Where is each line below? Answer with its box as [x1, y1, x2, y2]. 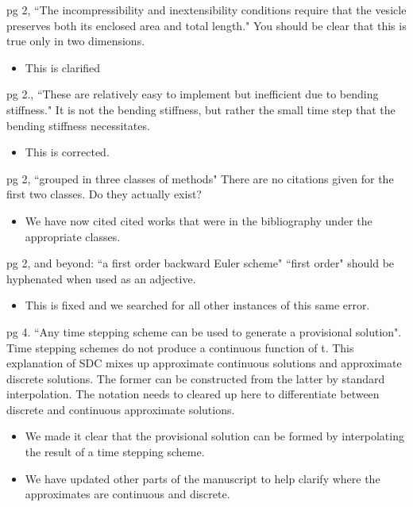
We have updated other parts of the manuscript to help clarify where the [25, 470, 380, 486]
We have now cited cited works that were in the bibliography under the [25, 212, 372, 229]
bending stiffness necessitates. [6, 117, 150, 133]
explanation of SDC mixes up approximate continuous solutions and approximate [6, 355, 402, 371]
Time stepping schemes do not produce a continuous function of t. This [6, 339, 354, 355]
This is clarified [25, 59, 101, 75]
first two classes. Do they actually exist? [6, 186, 202, 202]
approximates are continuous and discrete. [25, 486, 230, 502]
